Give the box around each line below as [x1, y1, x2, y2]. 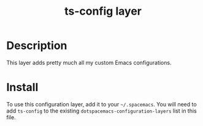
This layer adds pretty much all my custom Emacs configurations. [6, 59, 172, 66]
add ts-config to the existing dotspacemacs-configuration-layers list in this [6, 107, 197, 114]
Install [6, 81, 39, 94]
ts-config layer [64, 4, 142, 18]
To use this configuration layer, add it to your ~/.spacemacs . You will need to [6, 100, 197, 108]
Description [6, 39, 67, 53]
